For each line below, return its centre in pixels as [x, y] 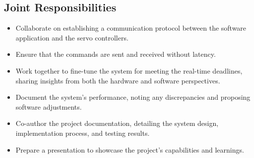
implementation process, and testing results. [83, 133]
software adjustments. [49, 106]
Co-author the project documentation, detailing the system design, [117, 123]
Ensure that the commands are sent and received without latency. [116, 54]
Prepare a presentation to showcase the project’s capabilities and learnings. [130, 149]
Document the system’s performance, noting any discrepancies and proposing [133, 97]
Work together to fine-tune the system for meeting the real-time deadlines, [129, 70]
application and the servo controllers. [72, 37]
